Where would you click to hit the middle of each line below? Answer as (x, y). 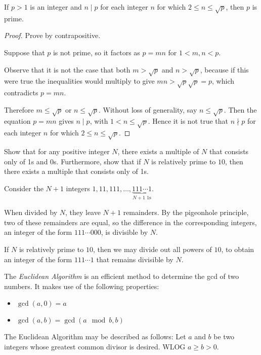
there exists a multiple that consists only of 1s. (76, 171)
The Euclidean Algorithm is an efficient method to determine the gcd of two (122, 276)
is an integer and (56, 7)
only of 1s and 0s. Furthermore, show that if (73, 161)
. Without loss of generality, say (148, 109)
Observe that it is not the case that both (67, 69)
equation (17, 121)
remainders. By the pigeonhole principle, (186, 212)
